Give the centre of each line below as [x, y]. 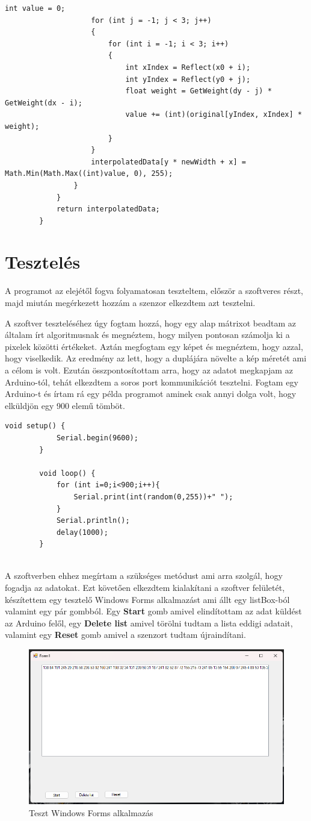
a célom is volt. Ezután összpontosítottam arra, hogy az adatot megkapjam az [149, 370]
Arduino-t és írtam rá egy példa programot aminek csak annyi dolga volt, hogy [151, 394]
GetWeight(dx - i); [44, 103]
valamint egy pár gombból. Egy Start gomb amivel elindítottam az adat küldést [153, 611]
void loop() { [67, 473]
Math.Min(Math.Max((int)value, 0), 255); [89, 174]
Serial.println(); [93, 521]
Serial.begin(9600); [97, 438]
